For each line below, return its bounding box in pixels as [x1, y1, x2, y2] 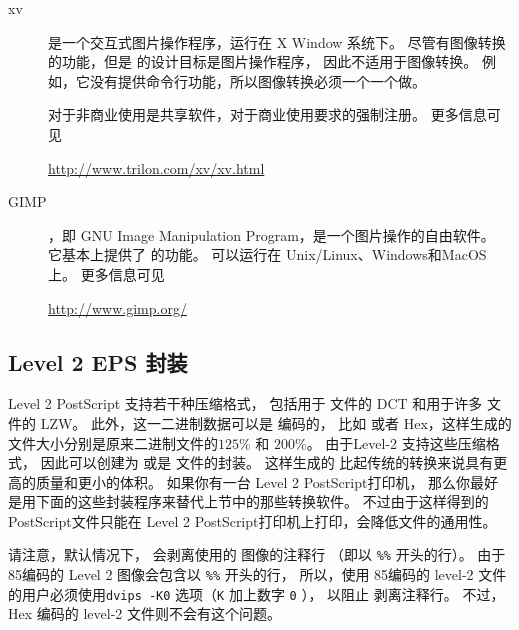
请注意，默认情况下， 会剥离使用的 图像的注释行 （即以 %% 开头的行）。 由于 [8, 544, 506, 565]
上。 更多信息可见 [48, 263, 165, 284]
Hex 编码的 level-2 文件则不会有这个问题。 [8, 603, 281, 624]
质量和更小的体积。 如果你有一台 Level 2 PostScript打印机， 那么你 [35, 471, 471, 492]
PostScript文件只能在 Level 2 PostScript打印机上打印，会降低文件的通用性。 [8, 510, 497, 531]
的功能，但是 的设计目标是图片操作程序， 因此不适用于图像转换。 [48, 51, 478, 72]
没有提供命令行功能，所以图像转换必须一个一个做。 [89, 70, 426, 91]
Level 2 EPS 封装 [8, 346, 188, 377]
